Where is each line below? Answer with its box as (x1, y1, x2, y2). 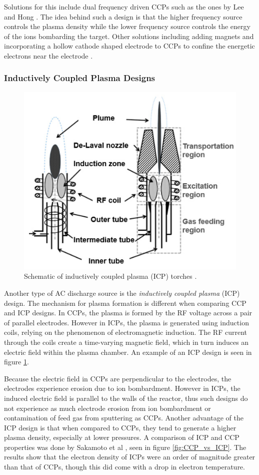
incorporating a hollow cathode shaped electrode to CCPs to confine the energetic (4, 41, 255, 51)
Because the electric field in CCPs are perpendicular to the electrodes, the (4, 373, 231, 383)
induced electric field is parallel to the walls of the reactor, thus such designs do (4, 392, 248, 403)
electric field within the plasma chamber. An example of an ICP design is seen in (4, 346, 252, 357)
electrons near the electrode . (4, 50, 93, 61)
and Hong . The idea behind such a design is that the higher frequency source (4, 11, 242, 22)
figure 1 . (4, 356, 29, 367)
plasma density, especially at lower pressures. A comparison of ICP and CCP (4, 432, 239, 442)
